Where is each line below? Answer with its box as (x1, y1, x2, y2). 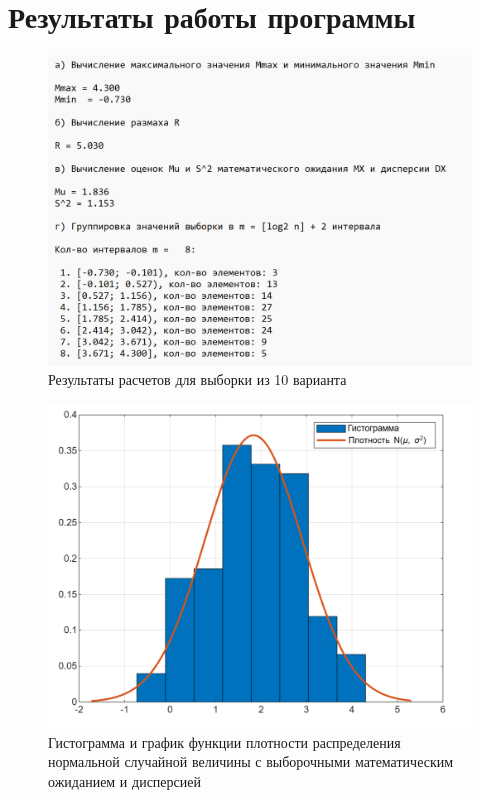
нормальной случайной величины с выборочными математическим (48, 751, 454, 772)
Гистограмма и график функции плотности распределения (48, 731, 401, 752)
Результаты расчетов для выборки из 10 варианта (48, 369, 347, 390)
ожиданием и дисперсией (48, 770, 201, 791)
